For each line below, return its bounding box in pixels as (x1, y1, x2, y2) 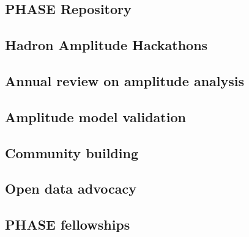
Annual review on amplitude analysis (5, 71, 244, 90)
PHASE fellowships (5, 215, 130, 234)
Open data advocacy (5, 179, 137, 198)
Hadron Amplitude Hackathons (5, 35, 208, 54)
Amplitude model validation (5, 107, 186, 126)
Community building (5, 143, 138, 162)
